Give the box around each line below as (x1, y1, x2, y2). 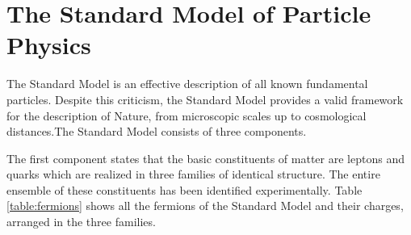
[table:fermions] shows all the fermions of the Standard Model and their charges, (6, 197, 404, 214)
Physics (6, 28, 91, 61)
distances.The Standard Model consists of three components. (6, 123, 307, 140)
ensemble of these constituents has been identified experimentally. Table (6, 181, 363, 198)
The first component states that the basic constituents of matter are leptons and (6, 149, 405, 166)
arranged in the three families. (6, 213, 156, 230)
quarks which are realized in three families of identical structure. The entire (6, 166, 380, 183)
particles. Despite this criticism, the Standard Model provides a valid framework (6, 90, 404, 107)
